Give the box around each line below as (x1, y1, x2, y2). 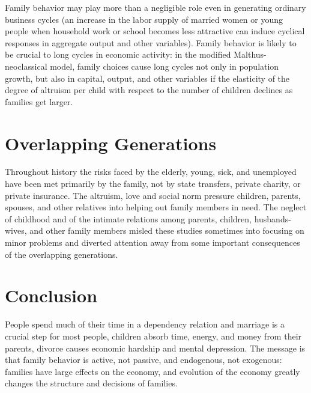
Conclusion (5, 283, 98, 308)
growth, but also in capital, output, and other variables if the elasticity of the (5, 72, 290, 84)
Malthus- (234, 48, 267, 61)
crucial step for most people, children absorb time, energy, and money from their (5, 329, 302, 342)
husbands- (254, 212, 291, 225)
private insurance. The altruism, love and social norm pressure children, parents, (5, 189, 301, 201)
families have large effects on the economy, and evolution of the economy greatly (5, 365, 300, 377)
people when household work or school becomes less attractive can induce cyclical (5, 25, 305, 37)
